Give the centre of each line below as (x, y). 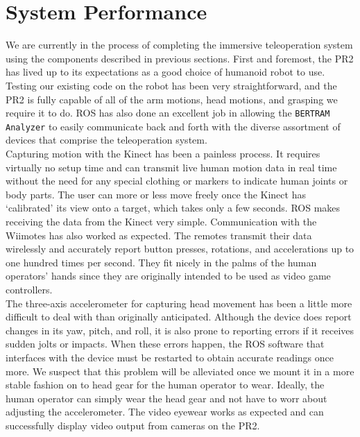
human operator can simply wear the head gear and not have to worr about (166, 398)
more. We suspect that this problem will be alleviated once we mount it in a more (180, 371)
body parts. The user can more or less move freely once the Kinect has (156, 194)
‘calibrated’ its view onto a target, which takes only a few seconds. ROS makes (173, 208)
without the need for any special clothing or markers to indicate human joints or (177, 181)
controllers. (29, 289)
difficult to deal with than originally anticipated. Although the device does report (179, 317)
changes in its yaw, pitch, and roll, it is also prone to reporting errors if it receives (180, 330)
